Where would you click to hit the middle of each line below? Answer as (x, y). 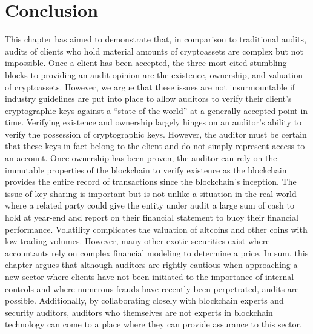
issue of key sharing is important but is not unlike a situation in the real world (151, 193)
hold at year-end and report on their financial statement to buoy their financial (152, 217)
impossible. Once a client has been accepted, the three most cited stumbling (146, 63)
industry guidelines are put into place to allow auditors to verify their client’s (148, 99)
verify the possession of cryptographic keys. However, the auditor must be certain (156, 134)
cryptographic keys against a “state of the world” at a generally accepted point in (156, 110)
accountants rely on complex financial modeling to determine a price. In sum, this (157, 252)
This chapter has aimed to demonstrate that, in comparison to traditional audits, (156, 39)
